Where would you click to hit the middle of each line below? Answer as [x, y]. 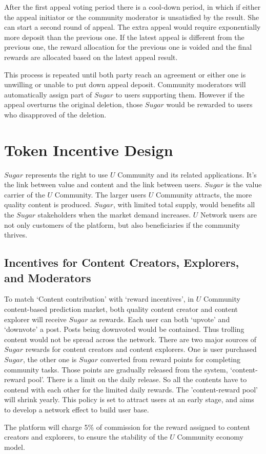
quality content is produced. [48, 204]
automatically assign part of [48, 94]
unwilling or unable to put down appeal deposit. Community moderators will [125, 84]
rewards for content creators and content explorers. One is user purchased [141, 349]
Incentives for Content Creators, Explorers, [122, 262]
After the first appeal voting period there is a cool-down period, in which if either [132, 7]
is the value [244, 184]
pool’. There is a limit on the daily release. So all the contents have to [137, 379]
